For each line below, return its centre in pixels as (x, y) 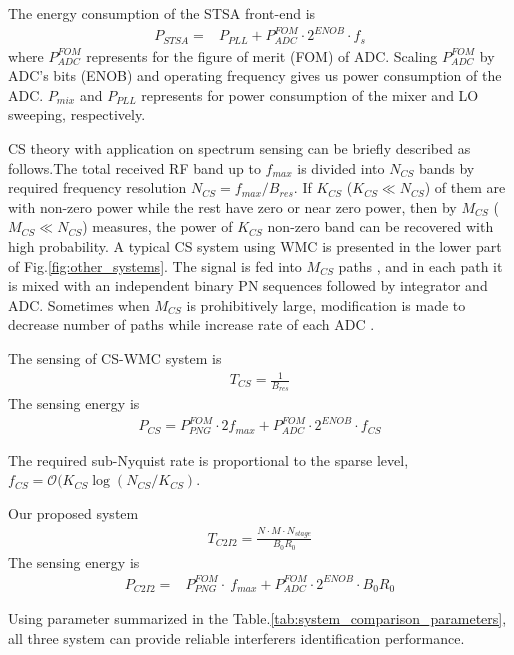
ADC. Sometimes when (79, 304)
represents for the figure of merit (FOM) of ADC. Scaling (262, 55)
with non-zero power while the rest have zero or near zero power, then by (232, 206)
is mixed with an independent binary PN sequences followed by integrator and (248, 285)
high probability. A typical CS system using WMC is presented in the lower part (255, 245)
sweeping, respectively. (77, 114)
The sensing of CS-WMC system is (115, 357)
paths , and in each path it (420, 265)
